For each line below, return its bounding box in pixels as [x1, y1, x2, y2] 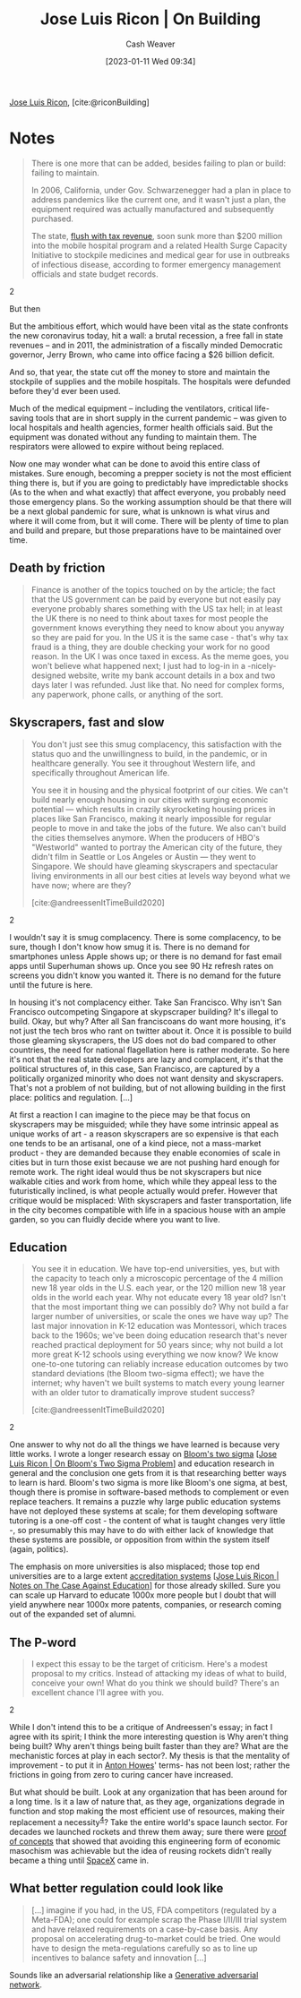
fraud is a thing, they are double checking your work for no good [30, 641, 271, 652]
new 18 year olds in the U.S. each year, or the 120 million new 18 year [30, 1282, 287, 1293]
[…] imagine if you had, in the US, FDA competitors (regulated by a [30, 1904, 278, 1916]
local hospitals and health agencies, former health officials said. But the [9, 422, 273, 433]
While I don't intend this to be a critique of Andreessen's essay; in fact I [9, 1722, 273, 1733]
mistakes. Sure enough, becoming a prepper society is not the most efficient [9, 467, 292, 478]
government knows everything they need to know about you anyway [30, 622, 285, 633]
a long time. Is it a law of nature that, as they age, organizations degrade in [9, 1796, 285, 1807]
